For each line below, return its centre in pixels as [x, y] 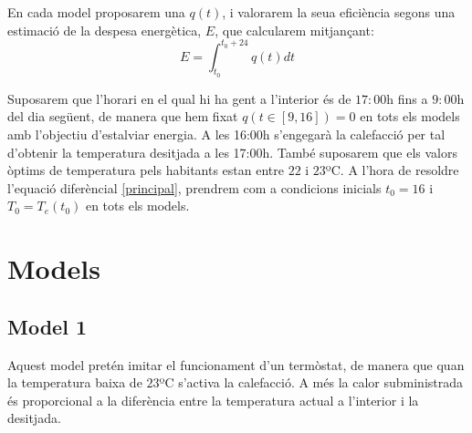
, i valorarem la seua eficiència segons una [339, 12]
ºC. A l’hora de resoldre [392, 170]
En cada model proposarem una [96, 12]
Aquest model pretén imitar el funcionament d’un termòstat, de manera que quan [236, 364]
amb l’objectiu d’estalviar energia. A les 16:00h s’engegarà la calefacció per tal [226, 134]
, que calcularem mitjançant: [294, 30]
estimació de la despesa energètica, [105, 30]
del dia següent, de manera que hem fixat [123, 116]
